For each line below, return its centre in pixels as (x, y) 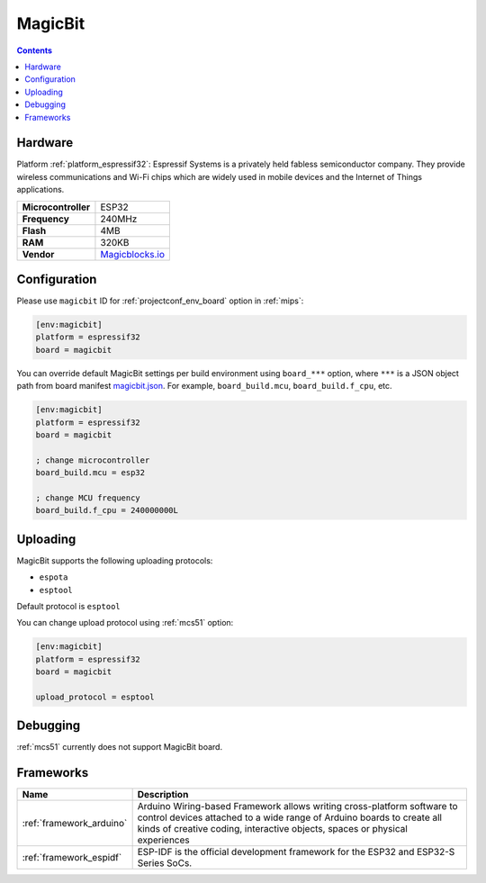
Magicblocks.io (133, 254)
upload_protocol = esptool (95, 697)
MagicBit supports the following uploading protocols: (115, 560)
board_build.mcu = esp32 (90, 473)
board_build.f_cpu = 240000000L (107, 510)
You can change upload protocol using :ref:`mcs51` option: (125, 623)
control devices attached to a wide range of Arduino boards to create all (290, 817)
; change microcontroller (93, 460)
